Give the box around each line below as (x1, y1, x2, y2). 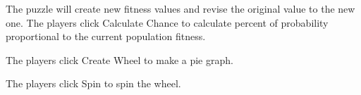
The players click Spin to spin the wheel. (6, 76, 181, 91)
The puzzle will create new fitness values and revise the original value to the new (6, 1, 355, 15)
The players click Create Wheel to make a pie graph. (6, 52, 233, 67)
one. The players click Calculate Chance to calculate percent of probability (6, 15, 329, 30)
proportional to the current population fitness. (6, 29, 206, 44)
